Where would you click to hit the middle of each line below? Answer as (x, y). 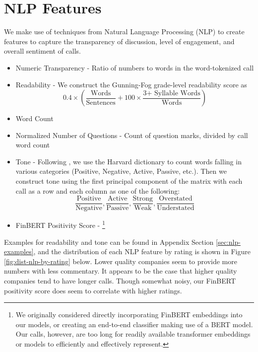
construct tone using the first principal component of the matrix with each (129, 181)
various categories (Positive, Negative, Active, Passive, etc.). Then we (121, 171)
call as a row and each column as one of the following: (98, 190)
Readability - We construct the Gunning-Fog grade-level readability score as (131, 84)
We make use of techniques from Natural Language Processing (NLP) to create (124, 32)
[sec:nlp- (228, 242)
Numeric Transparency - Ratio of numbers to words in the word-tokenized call (135, 67)
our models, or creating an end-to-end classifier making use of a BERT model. (134, 324)
